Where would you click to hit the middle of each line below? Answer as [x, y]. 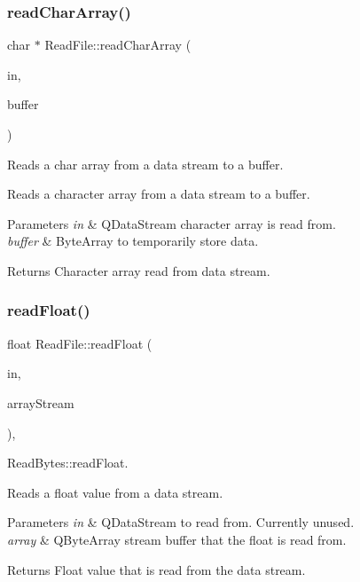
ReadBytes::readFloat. [68, 463]
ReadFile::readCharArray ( [118, 45]
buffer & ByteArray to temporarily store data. [133, 241]
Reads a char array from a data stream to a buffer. [145, 164]
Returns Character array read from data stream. [139, 270]
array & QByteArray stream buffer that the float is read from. [177, 539]
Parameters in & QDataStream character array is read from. [172, 223]
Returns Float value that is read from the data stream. [157, 569]
